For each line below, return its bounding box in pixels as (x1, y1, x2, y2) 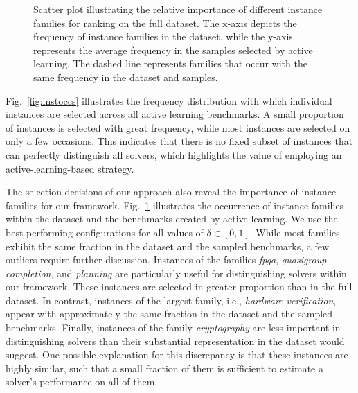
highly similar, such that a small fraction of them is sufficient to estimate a (6, 360, 324, 375)
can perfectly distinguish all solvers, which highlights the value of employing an (6, 147, 342, 161)
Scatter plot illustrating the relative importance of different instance (33, 2, 323, 16)
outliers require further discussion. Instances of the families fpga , (6, 252, 279, 267)
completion (6, 265, 51, 280)
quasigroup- (281, 252, 330, 267)
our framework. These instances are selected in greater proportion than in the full (6, 279, 352, 294)
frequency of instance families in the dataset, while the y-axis (33, 29, 293, 44)
